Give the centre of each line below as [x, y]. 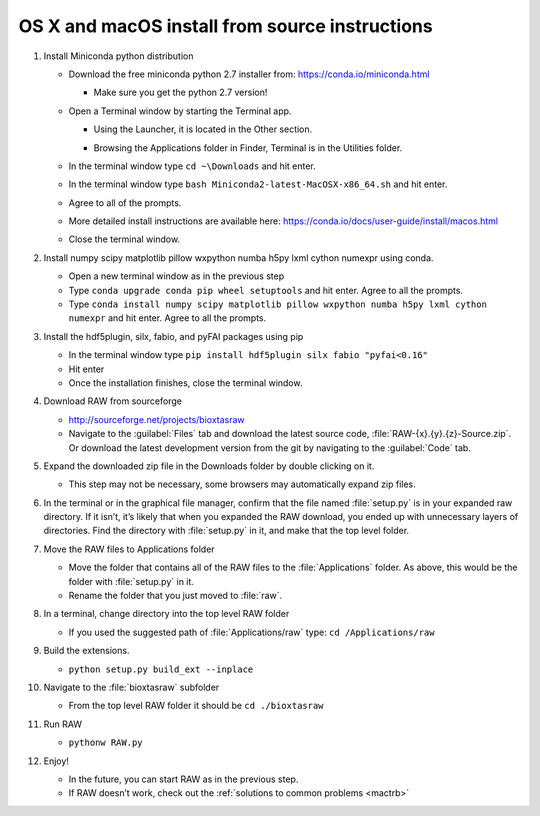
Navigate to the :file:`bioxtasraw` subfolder [131, 687]
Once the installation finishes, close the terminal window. [185, 382]
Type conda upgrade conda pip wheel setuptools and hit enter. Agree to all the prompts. [266, 290]
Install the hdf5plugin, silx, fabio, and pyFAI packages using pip [173, 336]
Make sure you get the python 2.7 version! [180, 92]
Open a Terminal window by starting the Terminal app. [180, 111]
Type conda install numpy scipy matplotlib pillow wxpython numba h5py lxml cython [277, 304]
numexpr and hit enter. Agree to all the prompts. [167, 318]
